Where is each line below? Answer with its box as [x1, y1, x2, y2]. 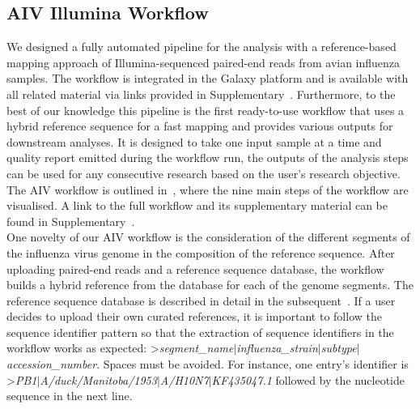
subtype [320, 339, 357, 356]
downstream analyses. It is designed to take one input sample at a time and [6, 133, 382, 150]
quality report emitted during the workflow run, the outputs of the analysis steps [6, 149, 409, 166]
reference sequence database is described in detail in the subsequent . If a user [6, 292, 396, 309]
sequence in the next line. [6, 387, 133, 404]
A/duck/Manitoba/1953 [40, 371, 157, 388]
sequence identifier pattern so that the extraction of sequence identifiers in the [6, 323, 394, 340]
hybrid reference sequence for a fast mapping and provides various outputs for [6, 117, 393, 134]
